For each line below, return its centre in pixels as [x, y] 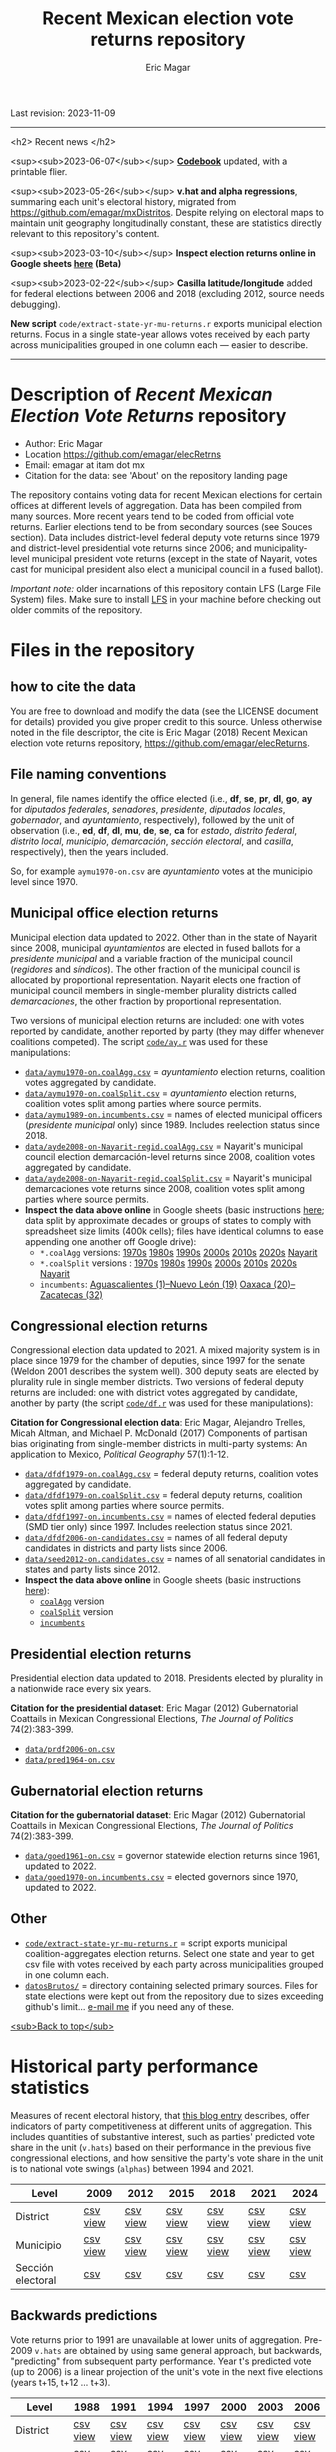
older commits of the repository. [76, 609]
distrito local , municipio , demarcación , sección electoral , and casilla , [152, 841]
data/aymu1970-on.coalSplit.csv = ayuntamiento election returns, [160, 1093]
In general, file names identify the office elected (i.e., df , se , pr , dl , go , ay [161, 798]
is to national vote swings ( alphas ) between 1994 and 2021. [132, 2168]
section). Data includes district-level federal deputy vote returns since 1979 [165, 537]
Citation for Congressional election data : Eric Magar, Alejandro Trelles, [158, 1423]
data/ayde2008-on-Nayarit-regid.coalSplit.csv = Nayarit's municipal [168, 1178]
